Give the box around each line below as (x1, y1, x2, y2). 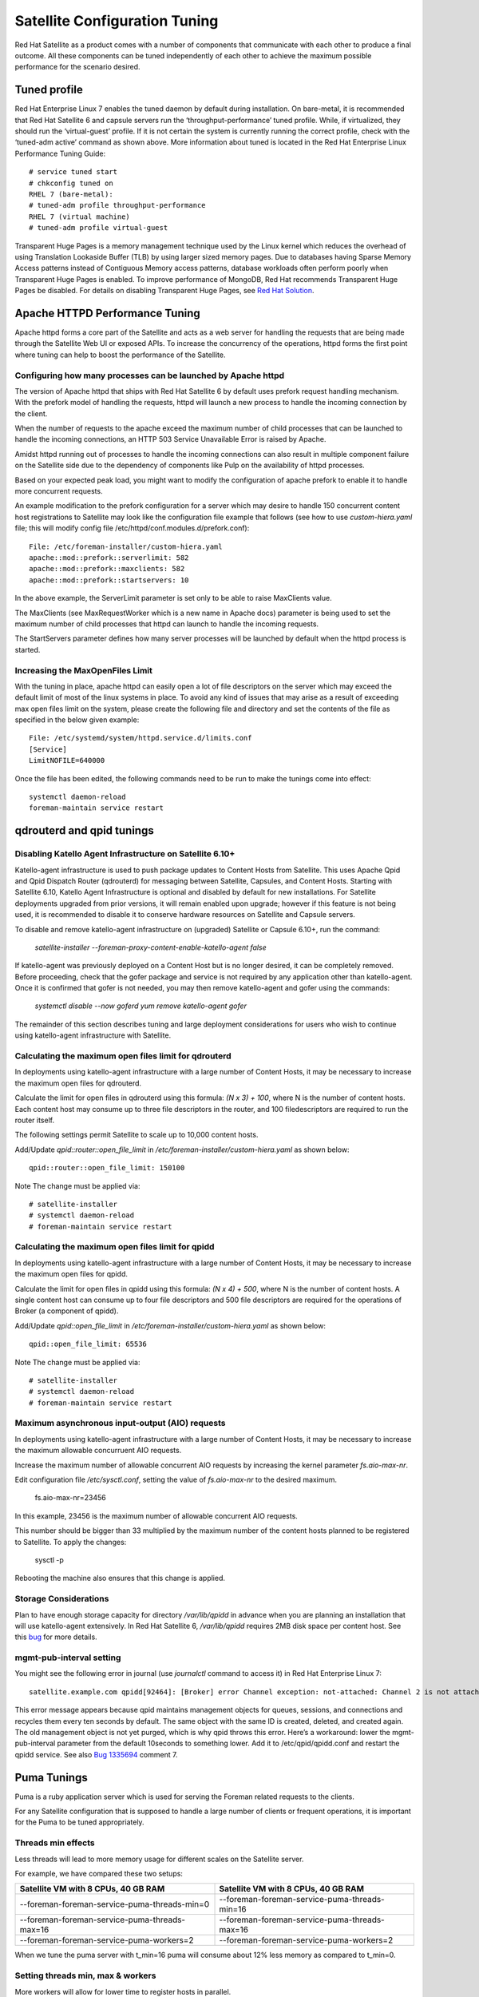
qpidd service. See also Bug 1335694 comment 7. (14, 1749, 178, 1759)
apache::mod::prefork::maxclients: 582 (29, 564, 185, 574)
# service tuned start (29, 168, 118, 177)
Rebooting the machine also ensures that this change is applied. (14, 1574, 225, 1583)
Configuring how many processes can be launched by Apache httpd (14, 370, 285, 381)
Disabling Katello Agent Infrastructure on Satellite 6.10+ (14, 848, 236, 860)
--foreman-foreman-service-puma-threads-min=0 (19, 1899, 210, 1910)
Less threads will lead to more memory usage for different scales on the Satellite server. (14, 1854, 304, 1864)
